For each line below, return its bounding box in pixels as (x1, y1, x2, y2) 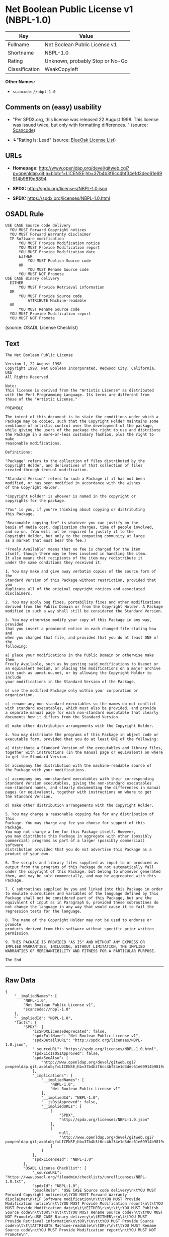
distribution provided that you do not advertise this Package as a (5, 847, 152, 852)
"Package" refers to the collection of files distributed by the (5, 459, 145, 464)
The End (5, 958, 22, 963)
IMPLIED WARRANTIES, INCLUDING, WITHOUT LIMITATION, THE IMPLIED (5, 944, 145, 949)
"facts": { (14, 1020, 37, 1025)
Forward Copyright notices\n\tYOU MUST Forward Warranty (5, 1192, 127, 1197)
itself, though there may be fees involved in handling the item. (5, 551, 147, 556)
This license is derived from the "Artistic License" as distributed (5, 388, 154, 393)
